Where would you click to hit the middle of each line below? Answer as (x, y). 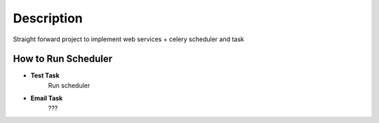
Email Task (47, 99)
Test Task (45, 75)
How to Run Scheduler (63, 59)
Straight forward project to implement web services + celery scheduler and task (129, 39)
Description (48, 18)
